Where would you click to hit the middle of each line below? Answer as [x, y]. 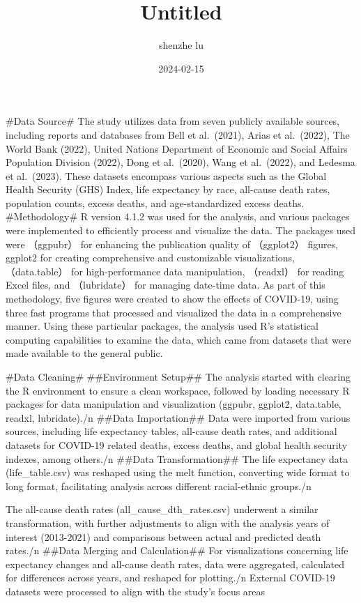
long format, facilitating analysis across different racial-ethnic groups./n [159, 486]
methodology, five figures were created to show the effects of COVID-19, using [172, 299]
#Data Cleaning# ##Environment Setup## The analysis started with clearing [178, 376]
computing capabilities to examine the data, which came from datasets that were [178, 339]
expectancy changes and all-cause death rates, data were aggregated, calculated [175, 564]
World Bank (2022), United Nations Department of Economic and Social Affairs [177, 148]
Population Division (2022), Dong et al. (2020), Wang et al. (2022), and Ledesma [180, 162]
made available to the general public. [84, 353]
